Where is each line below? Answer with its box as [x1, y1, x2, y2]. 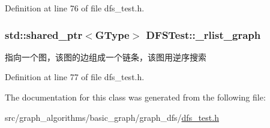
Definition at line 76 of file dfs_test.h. [5, 2, 145, 14]
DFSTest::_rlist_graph [146, 27, 261, 42]
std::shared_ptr [5, 27, 83, 42]
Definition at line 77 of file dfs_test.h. [5, 71, 145, 83]
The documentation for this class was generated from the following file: [5, 91, 266, 103]
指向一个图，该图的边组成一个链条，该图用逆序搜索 [5, 50, 206, 63]
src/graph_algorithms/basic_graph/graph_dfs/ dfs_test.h [5, 111, 219, 123]
